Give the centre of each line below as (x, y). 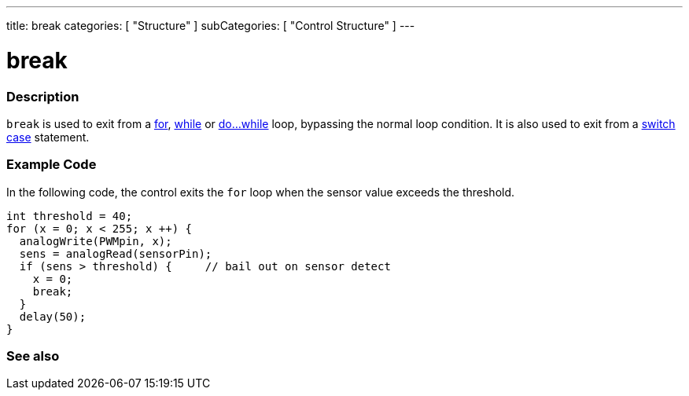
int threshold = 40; (70, 216)
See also (33, 356)
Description (43, 96)
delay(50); (53, 316)
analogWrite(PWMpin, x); (96, 241)
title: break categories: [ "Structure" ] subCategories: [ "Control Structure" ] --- (211, 26)
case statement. (48, 137)
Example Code (52, 165)
